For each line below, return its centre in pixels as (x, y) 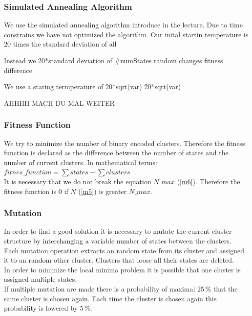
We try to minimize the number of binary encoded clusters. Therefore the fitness (125, 143)
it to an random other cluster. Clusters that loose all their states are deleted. (119, 260)
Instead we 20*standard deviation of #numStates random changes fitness (114, 60)
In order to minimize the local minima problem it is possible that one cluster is (122, 269)
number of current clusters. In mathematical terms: (81, 162)
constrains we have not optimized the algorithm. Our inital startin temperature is (126, 34)
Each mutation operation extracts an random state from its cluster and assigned (124, 250)
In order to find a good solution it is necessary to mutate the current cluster (118, 231)
